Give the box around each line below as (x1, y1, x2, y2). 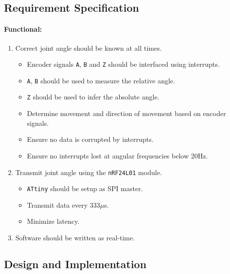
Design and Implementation (4, 256, 147, 271)
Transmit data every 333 (27, 199, 100, 210)
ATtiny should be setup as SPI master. (27, 183, 143, 194)
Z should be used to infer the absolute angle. (27, 92, 159, 102)
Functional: (4, 24, 42, 34)
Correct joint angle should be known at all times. (15, 42, 162, 53)
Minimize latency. (27, 216, 80, 226)
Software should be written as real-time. (15, 233, 135, 243)
